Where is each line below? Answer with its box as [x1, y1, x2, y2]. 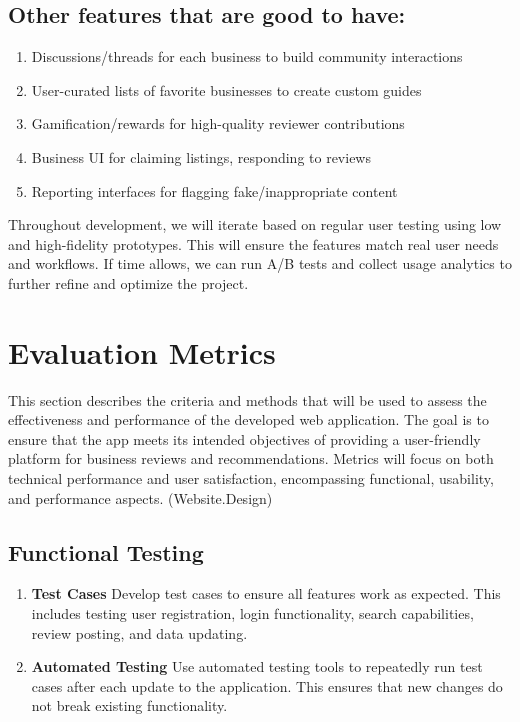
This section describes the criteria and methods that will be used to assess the [8, 389, 487, 410]
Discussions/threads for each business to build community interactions [31, 46, 463, 67]
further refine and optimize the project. [8, 272, 249, 293]
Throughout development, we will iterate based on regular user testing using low [8, 214, 502, 235]
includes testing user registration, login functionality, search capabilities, [31, 603, 474, 624]
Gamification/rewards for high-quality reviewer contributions [31, 113, 405, 134]
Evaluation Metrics [8, 331, 276, 372]
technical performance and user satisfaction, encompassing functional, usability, [8, 468, 494, 489]
